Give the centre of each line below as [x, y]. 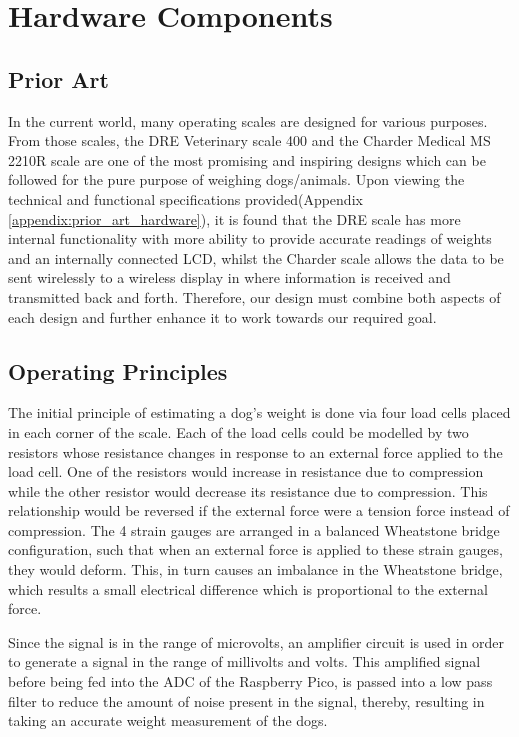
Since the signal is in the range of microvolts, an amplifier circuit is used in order [256, 641]
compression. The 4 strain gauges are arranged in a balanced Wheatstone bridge [254, 529]
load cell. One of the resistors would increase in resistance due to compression [246, 471]
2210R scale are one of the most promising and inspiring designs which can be [247, 159]
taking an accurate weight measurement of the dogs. [168, 720]
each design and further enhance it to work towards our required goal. [222, 316]
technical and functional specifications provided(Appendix [185, 198]
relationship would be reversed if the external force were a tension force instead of [259, 510]
